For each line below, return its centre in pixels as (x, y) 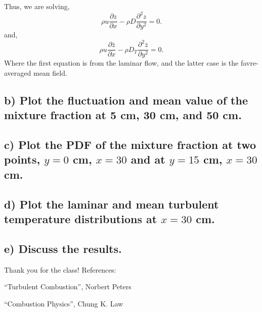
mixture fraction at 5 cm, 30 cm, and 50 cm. (123, 115)
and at (148, 159)
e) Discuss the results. (63, 248)
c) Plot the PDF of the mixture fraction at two (130, 145)
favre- (249, 63)
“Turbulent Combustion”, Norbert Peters (68, 287)
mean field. (50, 72)
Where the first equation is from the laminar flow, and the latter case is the (121, 63)
